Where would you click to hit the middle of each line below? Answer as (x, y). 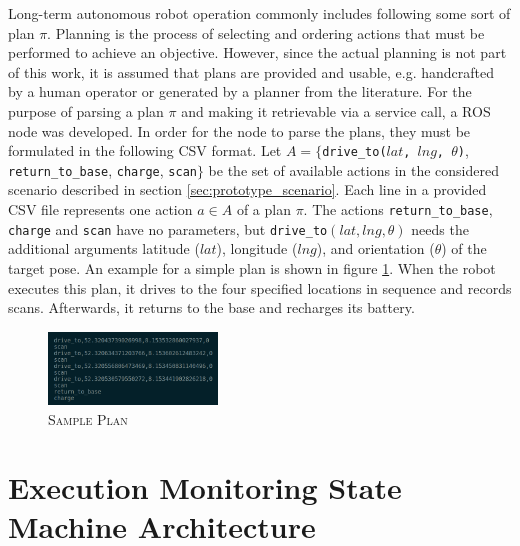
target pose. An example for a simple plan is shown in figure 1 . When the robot (252, 267)
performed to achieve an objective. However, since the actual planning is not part (257, 52)
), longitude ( (257, 248)
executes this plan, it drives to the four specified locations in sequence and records (260, 287)
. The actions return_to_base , (398, 209)
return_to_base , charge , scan (102, 169)
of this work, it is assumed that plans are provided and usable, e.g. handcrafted (251, 71)
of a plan (263, 209)
